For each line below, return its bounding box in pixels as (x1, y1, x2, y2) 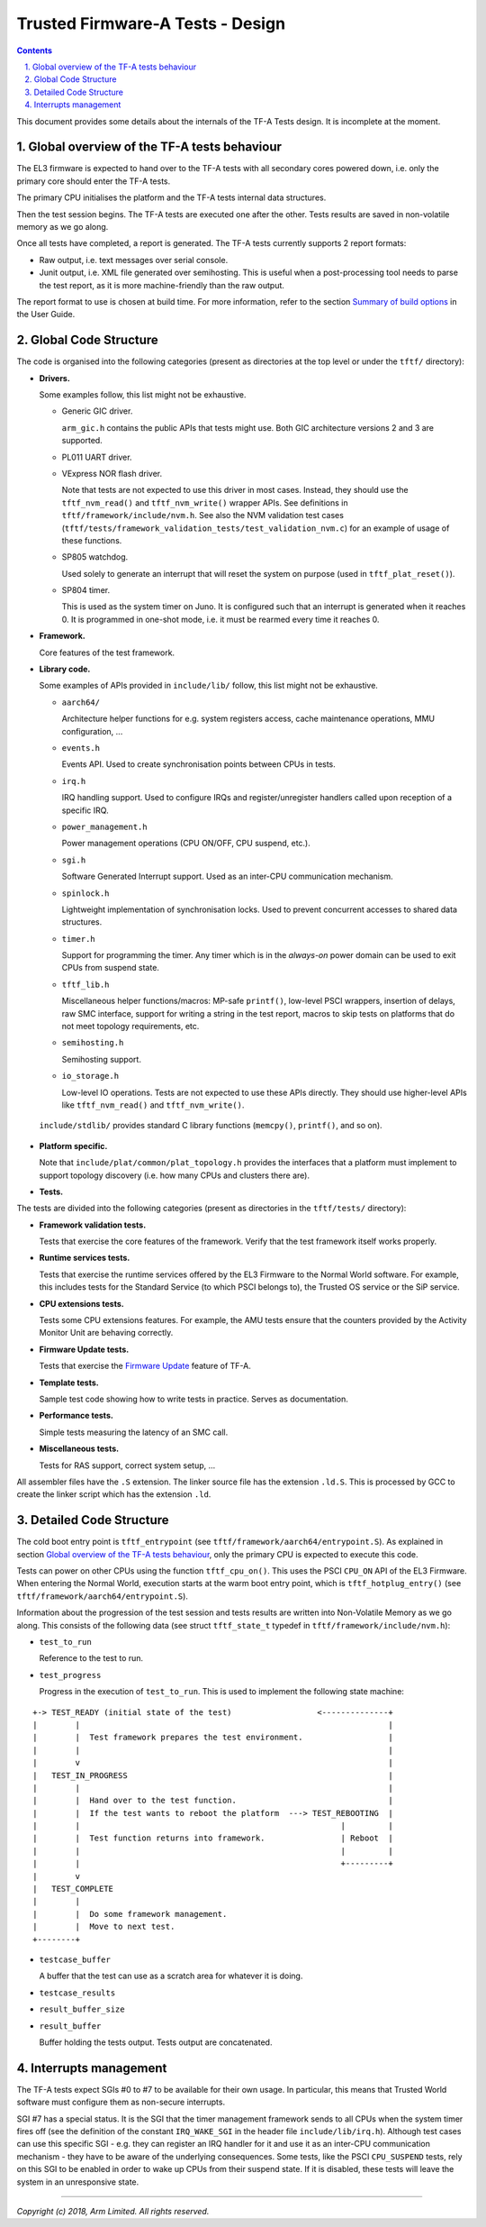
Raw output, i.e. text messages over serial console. (39, 254, 229, 265)
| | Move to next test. (32, 1921, 175, 1932)
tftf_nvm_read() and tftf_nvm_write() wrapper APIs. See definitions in (61, 497, 348, 508)
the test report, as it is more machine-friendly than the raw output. (39, 279, 285, 290)
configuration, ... (61, 726, 123, 736)
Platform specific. (39, 1140, 108, 1151)
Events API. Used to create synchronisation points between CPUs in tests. (61, 759, 337, 770)
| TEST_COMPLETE (32, 1884, 114, 1894)
